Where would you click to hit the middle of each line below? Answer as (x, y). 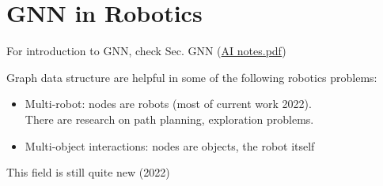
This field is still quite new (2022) (88, 172)
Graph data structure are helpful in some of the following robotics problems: (192, 77)
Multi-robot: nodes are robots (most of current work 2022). (168, 104)
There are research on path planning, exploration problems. (169, 119)
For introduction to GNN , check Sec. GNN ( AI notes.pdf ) (146, 51)
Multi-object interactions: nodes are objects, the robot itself (170, 145)
